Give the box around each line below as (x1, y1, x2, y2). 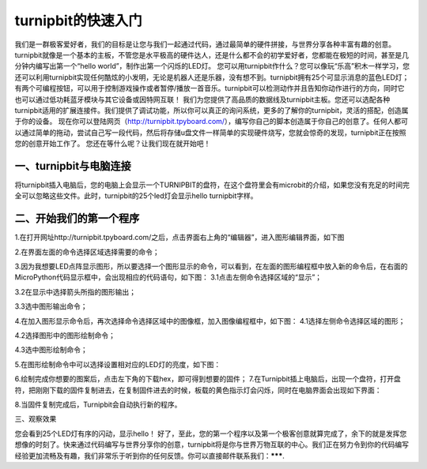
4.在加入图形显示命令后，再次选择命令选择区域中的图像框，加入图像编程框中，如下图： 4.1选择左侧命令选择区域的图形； (14, 316, 406, 325)
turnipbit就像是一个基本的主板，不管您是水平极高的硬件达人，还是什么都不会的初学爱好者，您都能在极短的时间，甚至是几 (14, 50, 410, 59)
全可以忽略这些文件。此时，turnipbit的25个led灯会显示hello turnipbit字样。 (14, 191, 258, 201)
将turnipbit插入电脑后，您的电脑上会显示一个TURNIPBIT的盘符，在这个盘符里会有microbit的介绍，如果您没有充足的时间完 (14, 180, 410, 189)
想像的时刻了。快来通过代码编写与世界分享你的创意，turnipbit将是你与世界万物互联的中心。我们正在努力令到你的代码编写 (14, 440, 410, 449)
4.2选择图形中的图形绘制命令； (14, 331, 116, 340)
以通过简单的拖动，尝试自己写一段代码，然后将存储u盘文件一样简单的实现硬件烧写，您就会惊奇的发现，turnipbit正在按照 (14, 127, 406, 137)
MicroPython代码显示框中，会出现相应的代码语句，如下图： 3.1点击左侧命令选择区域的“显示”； (14, 272, 323, 282)
